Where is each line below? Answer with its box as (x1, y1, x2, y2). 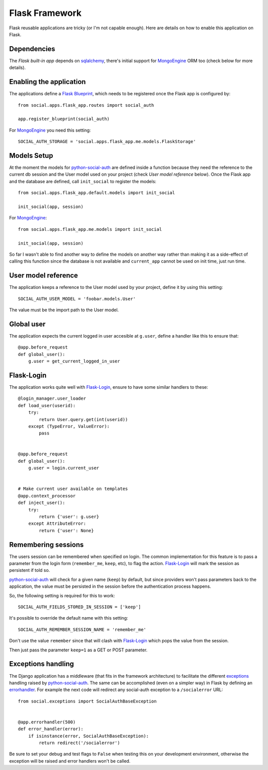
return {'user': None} (39, 528, 94, 533)
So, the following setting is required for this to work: (9, 592, 115, 598)
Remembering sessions (9, 540, 84, 549)
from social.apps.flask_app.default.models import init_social (18, 190, 175, 196)
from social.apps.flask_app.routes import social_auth (18, 102, 154, 108)
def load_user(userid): (18, 403, 76, 408)
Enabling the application (9, 77, 86, 86)
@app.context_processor (18, 493, 76, 498)
